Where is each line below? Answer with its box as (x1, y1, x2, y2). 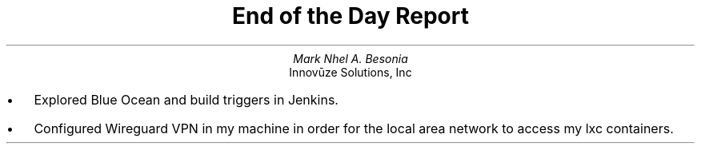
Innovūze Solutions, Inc (289, 65, 412, 79)
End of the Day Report (232, 2, 469, 30)
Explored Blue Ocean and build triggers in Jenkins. (34, 91, 338, 108)
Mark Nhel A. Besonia (293, 51, 408, 65)
